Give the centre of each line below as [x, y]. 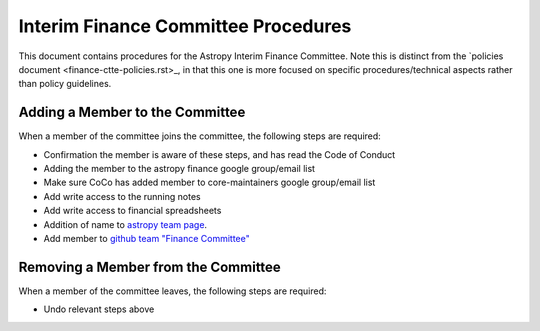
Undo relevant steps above [99, 309]
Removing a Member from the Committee [150, 266]
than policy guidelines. [65, 84]
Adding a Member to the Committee [132, 112]
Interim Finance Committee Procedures [185, 26]
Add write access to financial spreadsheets [132, 211]
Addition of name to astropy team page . [125, 224]
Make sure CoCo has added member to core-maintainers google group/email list [209, 182]
